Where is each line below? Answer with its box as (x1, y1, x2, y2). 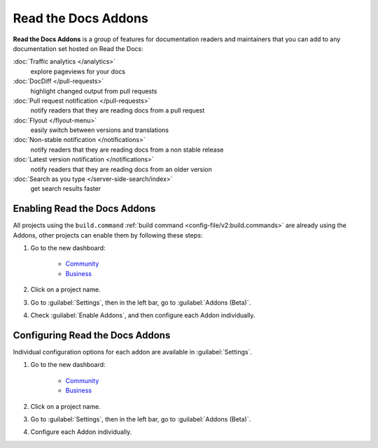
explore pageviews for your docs (30, 67, 126, 75)
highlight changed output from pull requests (30, 87, 157, 95)
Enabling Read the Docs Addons (13, 203, 156, 215)
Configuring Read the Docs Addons (13, 329, 171, 341)
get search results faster (30, 185, 101, 193)
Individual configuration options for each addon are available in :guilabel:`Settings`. (13, 347, 252, 356)
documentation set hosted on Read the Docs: (13, 44, 143, 52)
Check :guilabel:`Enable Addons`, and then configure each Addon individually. (30, 311, 255, 319)
